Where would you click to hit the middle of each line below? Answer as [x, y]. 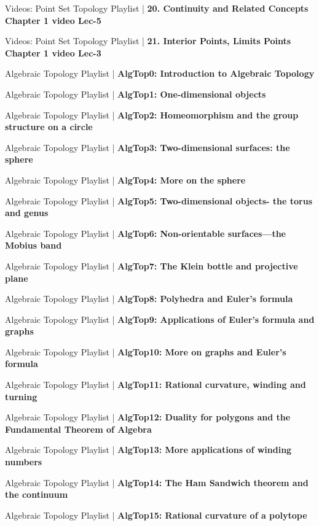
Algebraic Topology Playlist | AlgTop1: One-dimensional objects [136, 94]
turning [21, 396]
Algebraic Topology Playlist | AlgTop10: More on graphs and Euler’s [146, 351]
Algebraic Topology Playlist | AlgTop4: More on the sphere [125, 180]
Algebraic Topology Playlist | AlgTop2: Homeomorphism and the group [152, 114]
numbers [24, 462]
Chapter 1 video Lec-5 [53, 20]
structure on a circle [49, 127]
